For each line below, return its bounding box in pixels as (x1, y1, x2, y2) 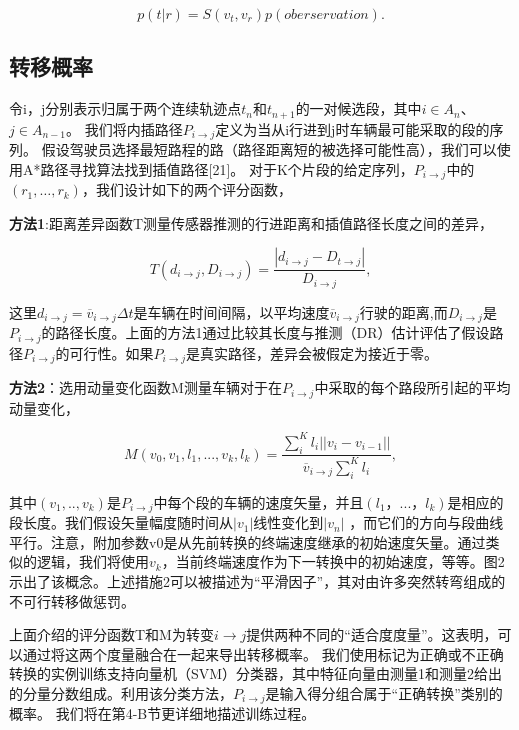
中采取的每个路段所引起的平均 (314, 377, 511, 398)
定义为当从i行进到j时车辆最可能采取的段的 (215, 118, 490, 139)
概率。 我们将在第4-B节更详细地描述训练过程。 (9, 703, 316, 724)
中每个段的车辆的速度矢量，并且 (153, 491, 364, 512)
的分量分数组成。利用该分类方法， (9, 682, 233, 703)
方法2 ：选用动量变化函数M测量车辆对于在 (9, 377, 282, 398)
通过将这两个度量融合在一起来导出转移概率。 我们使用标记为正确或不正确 (22, 643, 504, 664)
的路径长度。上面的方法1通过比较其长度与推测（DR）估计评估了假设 (41, 322, 490, 343)
